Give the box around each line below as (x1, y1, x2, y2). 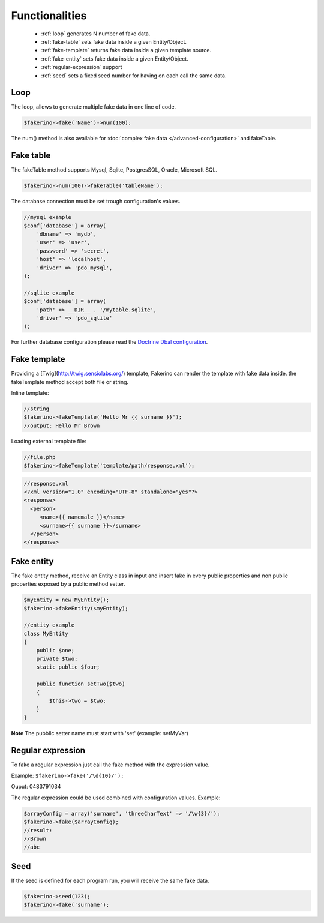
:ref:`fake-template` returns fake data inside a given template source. (41, 47, 212, 54)
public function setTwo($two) (36, 681, 125, 687)
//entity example (23, 622, 75, 628)
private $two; (36, 655, 78, 663)
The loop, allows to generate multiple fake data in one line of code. (11, 103, 176, 110)
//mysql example (23, 214, 72, 221)
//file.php (23, 454, 56, 460)
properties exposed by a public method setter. (11, 580, 125, 588)
